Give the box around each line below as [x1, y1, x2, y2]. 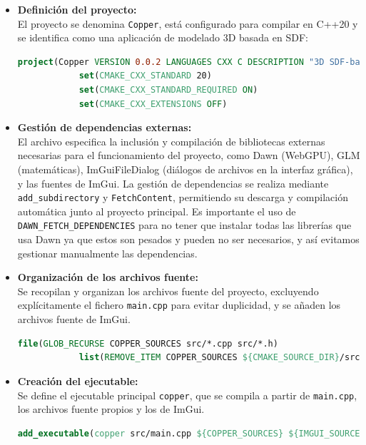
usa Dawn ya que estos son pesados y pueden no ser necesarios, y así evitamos [17, 232, 360, 247]
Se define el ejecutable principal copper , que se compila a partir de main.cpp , [17, 387, 357, 402]
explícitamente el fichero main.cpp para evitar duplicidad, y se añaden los [17, 297, 341, 312]
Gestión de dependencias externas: [17, 120, 192, 135]
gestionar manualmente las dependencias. [17, 245, 198, 260]
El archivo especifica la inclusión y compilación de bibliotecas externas [17, 133, 325, 148]
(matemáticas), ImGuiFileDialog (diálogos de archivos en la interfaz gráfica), [17, 162, 353, 176]
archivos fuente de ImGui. [17, 312, 131, 327]
